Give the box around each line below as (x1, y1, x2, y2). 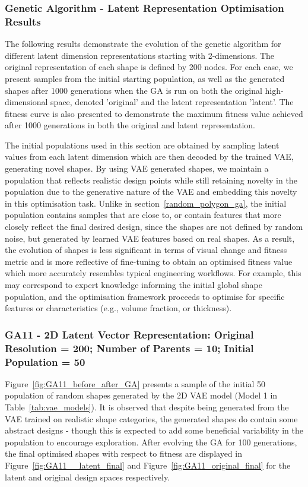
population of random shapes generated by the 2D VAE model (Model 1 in (5, 389, 278, 401)
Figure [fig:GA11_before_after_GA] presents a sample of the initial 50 (5, 377, 266, 390)
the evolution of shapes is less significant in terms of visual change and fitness (5, 243, 287, 256)
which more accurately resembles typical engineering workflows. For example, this (5, 267, 301, 279)
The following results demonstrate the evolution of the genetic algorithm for (5, 37, 281, 50)
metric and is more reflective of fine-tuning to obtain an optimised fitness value (5, 255, 293, 267)
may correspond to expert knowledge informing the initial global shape (5, 279, 262, 291)
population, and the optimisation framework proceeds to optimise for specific (5, 290, 285, 302)
